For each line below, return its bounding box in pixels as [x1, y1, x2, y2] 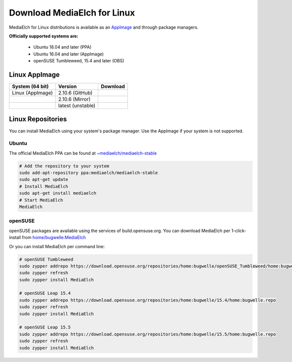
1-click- [231, 228, 247, 234]
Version [58, 83, 77, 90]
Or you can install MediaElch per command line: [9, 243, 105, 249]
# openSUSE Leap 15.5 [19, 325, 71, 330]
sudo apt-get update [19, 177, 68, 182]
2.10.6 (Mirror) [58, 96, 91, 103]
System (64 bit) [12, 83, 49, 90]
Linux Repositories [9, 115, 67, 124]
